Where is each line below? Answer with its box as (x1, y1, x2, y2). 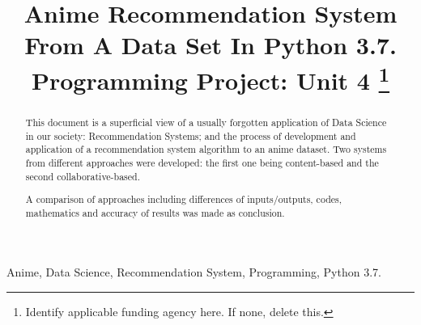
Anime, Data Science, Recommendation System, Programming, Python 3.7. (6, 264, 381, 281)
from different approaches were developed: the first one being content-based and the (25, 155, 379, 169)
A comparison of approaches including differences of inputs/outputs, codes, (25, 192, 342, 206)
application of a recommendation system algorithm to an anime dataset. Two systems (25, 142, 387, 156)
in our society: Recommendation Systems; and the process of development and (25, 129, 356, 142)
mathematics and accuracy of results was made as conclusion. (25, 205, 285, 219)
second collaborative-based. (25, 169, 140, 183)
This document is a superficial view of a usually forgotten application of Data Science (25, 115, 387, 129)
